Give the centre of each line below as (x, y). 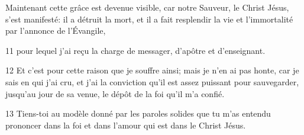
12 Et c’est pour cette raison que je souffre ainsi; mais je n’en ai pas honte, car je (152, 70)
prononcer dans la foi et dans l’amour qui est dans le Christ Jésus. (126, 125)
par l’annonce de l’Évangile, (56, 30)
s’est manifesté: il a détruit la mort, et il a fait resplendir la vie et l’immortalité (149, 19)
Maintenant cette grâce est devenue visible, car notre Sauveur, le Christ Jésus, (147, 7)
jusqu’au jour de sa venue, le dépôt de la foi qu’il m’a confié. (115, 93)
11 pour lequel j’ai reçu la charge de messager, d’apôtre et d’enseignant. (135, 50)
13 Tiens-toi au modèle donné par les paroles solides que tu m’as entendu (138, 113)
